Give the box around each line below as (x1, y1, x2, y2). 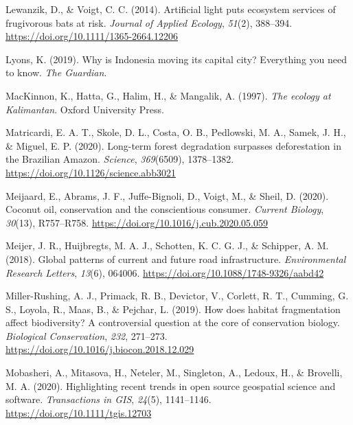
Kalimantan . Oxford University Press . (5, 102, 164, 116)
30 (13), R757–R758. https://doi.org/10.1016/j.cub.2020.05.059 (5, 215, 268, 229)
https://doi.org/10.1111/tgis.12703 (5, 405, 152, 420)
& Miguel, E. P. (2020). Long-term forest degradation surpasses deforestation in (5, 138, 341, 152)
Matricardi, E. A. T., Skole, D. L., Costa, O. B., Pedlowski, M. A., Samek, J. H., (5, 125, 346, 139)
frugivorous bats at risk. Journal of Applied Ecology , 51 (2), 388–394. (5, 15, 293, 30)
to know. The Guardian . (5, 65, 107, 80)
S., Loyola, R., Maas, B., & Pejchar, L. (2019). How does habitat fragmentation (5, 301, 341, 316)
